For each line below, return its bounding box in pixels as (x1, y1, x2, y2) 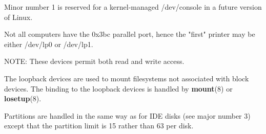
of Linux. (4, 11, 33, 22)
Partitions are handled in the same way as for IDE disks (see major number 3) (4, 110, 251, 121)
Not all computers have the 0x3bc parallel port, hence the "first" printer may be (4, 29, 255, 39)
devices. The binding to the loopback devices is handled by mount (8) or (4, 83, 233, 94)
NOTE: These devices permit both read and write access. (4, 56, 185, 66)
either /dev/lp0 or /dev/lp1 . (4, 38, 93, 49)
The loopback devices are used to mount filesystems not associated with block (4, 73, 249, 83)
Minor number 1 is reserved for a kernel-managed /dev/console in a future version (4, 2, 262, 12)
